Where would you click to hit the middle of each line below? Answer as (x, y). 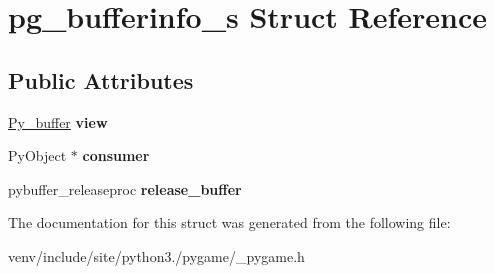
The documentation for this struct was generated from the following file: (229, 222)
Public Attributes (101, 79)
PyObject (37, 155)
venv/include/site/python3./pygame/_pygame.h (156, 255)
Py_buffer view (58, 121)
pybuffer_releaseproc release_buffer (125, 188)
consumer (116, 155)
